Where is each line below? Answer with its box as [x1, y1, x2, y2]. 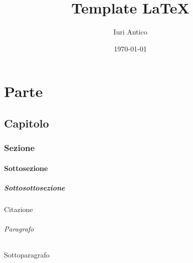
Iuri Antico [113, 26, 147, 37]
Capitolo [4, 115, 49, 130]
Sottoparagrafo [4, 249, 50, 260]
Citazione [4, 203, 33, 214]
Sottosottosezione [4, 182, 65, 192]
